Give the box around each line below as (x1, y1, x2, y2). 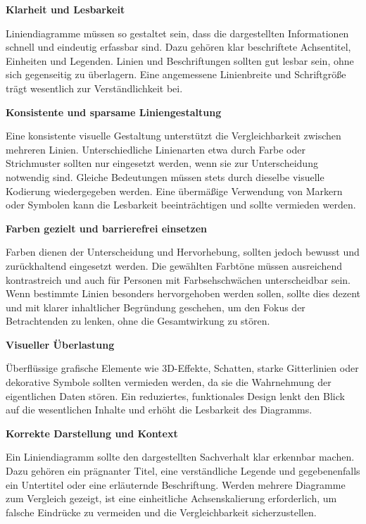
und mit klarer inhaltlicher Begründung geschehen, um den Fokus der (6, 299, 305, 314)
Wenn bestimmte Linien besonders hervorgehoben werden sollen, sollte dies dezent (6, 286, 361, 301)
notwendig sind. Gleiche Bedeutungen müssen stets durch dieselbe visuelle (6, 169, 324, 184)
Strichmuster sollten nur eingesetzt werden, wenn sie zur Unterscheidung (6, 156, 318, 170)
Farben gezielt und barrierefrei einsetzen (6, 220, 207, 235)
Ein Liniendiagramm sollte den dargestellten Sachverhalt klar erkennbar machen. (6, 449, 355, 464)
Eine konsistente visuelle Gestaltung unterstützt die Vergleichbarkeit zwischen (6, 128, 341, 143)
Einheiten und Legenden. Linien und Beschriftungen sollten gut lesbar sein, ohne (6, 53, 354, 68)
